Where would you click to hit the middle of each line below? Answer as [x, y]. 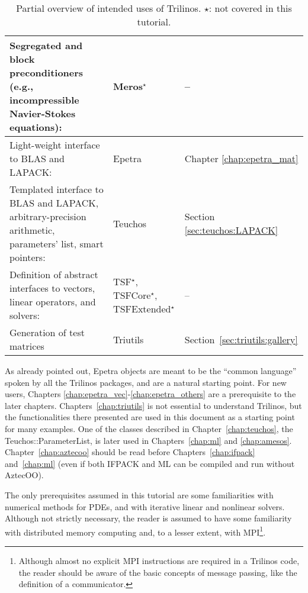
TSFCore [132, 295]
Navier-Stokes [43, 113]
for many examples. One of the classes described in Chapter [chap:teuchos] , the [149, 428]
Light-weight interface [55, 145]
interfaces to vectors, [52, 288]
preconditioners [46, 72]
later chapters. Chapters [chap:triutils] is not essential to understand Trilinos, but [153, 405]
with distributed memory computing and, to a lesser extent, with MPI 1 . [135, 531]
